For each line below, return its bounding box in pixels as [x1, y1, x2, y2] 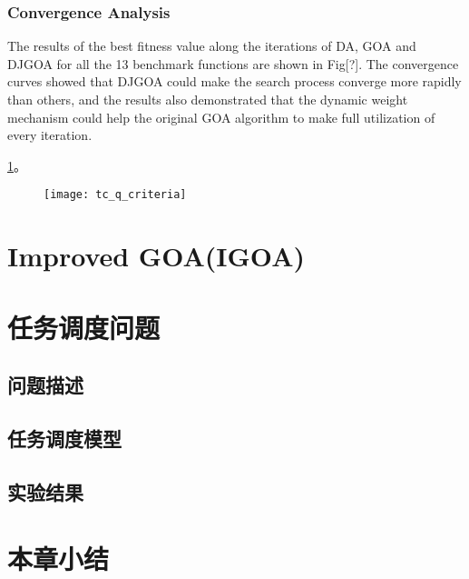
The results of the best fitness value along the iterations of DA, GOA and [7, 36, 416, 55]
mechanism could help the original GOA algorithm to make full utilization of [7, 107, 435, 126]
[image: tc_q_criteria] [44, 188, 187, 202]
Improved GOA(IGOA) [7, 237, 305, 275]
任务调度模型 [7, 424, 122, 452]
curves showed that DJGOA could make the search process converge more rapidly [7, 72, 462, 91]
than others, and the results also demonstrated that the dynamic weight [7, 90, 408, 108]
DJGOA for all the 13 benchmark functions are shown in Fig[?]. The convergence [7, 54, 459, 73]
